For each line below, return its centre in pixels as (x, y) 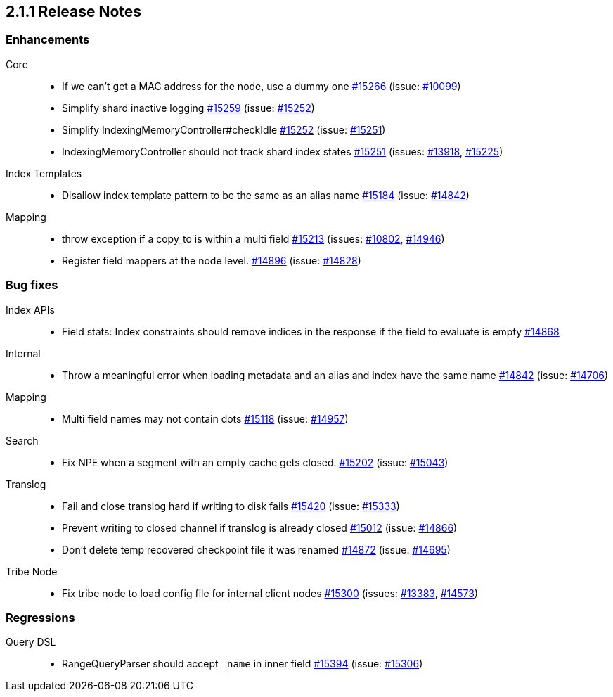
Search (22, 440)
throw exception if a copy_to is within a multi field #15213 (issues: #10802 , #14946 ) (253, 238)
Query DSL (31, 642)
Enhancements (48, 40)
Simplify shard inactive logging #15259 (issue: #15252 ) (188, 108)
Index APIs (30, 309)
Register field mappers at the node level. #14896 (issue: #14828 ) (212, 260)
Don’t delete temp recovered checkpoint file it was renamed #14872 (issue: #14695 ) (256, 549)
